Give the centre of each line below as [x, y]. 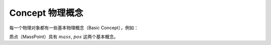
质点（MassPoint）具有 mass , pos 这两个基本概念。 [64, 37]
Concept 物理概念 [46, 13]
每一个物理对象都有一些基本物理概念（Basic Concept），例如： [74, 28]
